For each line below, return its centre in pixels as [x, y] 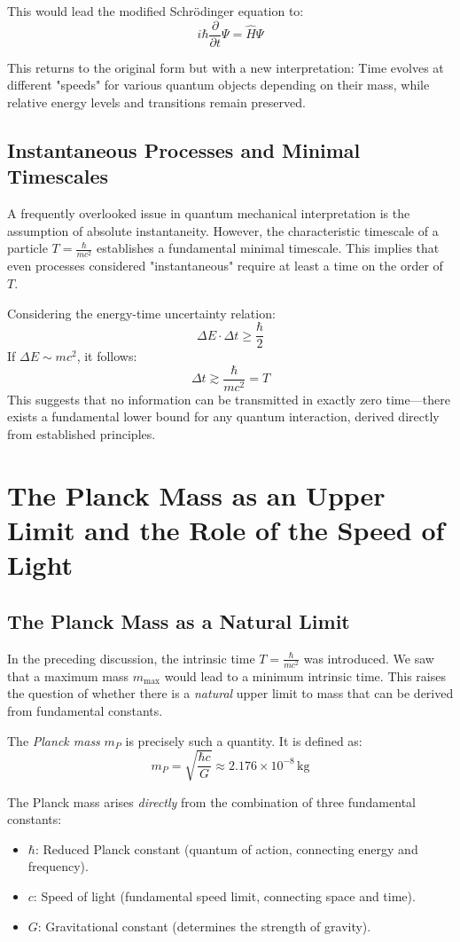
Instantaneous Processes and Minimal [184, 149]
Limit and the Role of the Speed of [226, 530]
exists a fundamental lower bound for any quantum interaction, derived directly [223, 416]
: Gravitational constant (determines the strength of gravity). [204, 926]
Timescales [58, 176]
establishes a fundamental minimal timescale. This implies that [268, 248]
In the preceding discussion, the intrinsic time [131, 658]
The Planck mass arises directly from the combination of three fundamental [211, 801]
